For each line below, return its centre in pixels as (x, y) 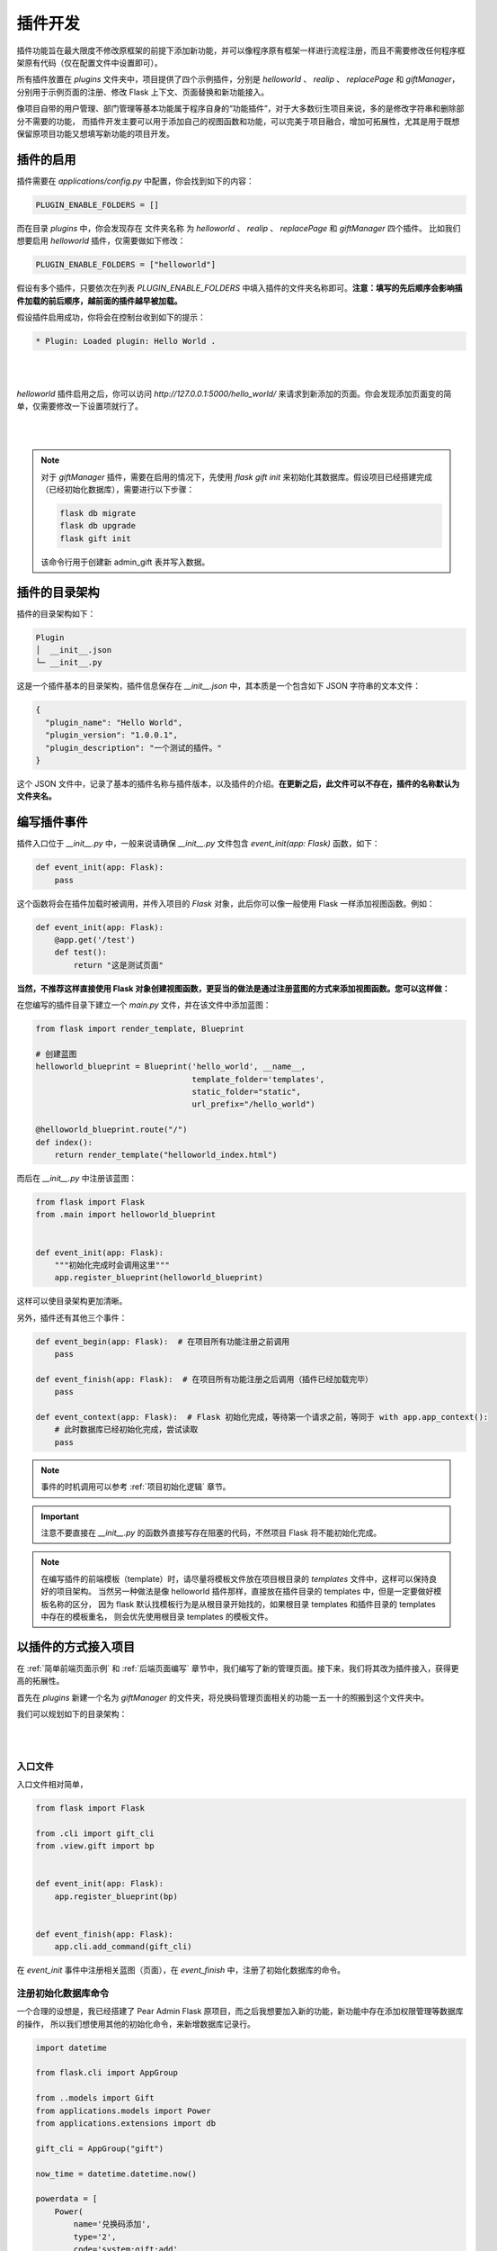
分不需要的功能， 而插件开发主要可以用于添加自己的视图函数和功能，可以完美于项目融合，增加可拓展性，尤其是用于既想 (238, 121)
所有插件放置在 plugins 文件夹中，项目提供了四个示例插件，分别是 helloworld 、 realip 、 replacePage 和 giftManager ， (238, 79)
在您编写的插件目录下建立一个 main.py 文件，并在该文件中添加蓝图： (144, 1005)
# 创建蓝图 (56, 1054)
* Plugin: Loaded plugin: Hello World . (125, 341)
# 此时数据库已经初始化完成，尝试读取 (126, 1430)
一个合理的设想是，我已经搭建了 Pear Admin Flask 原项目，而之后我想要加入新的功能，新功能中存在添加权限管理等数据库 (240, 2011)
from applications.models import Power (123, 2111)
